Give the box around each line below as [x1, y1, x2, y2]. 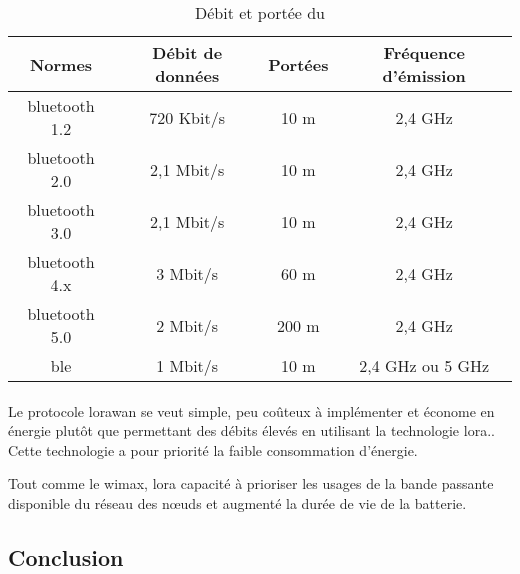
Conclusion [8, 541, 124, 572]
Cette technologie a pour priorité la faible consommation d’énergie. [8, 439, 418, 460]
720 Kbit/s [149, 105, 225, 129]
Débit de [152, 41, 223, 64]
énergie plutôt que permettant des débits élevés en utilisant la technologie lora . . [8, 420, 495, 441]
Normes [29, 52, 93, 76]
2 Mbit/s [156, 313, 219, 337]
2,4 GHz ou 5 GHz [359, 354, 490, 377]
